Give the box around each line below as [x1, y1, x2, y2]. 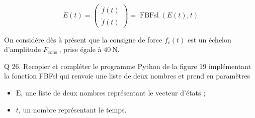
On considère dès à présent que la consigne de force [4, 34, 162, 44]
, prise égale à [59, 44, 102, 54]
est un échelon [187, 34, 231, 44]
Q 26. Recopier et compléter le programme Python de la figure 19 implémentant [4, 60, 251, 71]
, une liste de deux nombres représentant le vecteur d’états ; [21, 87, 206, 97]
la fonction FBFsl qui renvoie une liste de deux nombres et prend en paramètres [4, 70, 250, 81]
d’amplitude [4, 44, 41, 54]
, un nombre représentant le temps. [18, 104, 127, 114]
